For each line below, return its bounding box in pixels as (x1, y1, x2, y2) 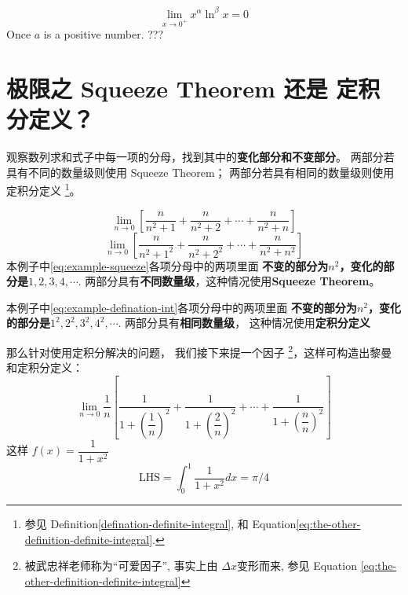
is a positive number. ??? (43, 26, 164, 42)
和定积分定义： (6, 359, 83, 376)
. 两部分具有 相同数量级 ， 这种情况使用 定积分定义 (118, 314, 370, 331)
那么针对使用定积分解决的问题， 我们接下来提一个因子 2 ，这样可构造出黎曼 (6, 342, 392, 360)
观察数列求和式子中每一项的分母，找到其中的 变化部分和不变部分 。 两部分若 (6, 149, 395, 165)
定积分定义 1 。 (6, 180, 81, 199)
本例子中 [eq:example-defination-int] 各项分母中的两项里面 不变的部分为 (6, 299, 357, 315)
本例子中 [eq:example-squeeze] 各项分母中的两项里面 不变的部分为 (6, 257, 329, 274)
